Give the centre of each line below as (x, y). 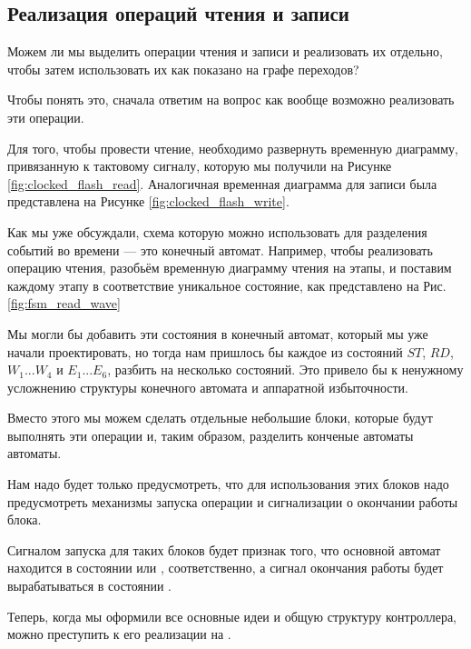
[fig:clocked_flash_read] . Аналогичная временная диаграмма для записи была (222, 183)
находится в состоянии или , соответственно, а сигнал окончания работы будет (226, 568)
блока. (25, 519)
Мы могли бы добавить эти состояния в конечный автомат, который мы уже (218, 333)
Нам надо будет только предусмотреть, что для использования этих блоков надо (228, 484)
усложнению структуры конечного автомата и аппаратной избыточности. (208, 387)
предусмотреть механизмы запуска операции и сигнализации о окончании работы (233, 501)
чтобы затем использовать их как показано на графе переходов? (183, 69)
